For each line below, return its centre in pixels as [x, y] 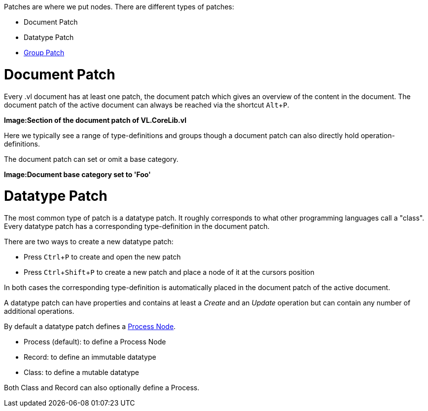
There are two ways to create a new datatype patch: [89, 242]
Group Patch [44, 53]
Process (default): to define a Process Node [95, 342]
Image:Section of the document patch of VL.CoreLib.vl [95, 120]
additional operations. [39, 311]
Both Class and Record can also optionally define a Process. [102, 388]
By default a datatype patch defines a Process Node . [90, 326]
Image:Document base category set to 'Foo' [77, 174]
